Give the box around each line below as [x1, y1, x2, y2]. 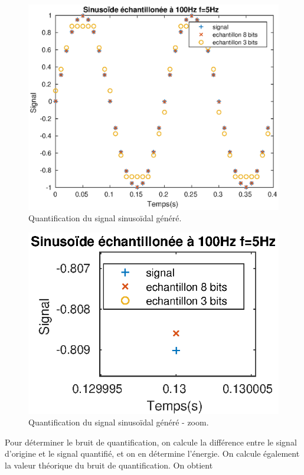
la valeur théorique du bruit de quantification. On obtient [5, 459, 213, 471]
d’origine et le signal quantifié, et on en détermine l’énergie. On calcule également [5, 447, 300, 460]
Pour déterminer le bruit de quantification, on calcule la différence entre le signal [5, 435, 297, 448]
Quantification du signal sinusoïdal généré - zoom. [28, 416, 209, 428]
